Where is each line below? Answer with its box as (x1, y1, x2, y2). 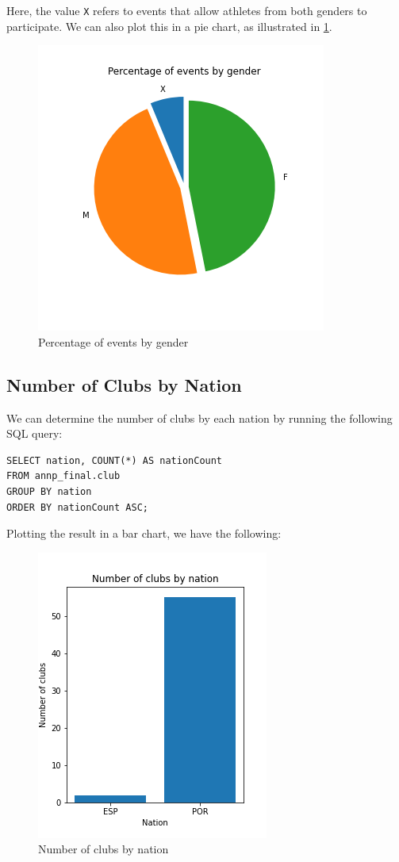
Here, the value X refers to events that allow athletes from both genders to (6, 2, 367, 18)
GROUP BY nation (6, 486, 92, 498)
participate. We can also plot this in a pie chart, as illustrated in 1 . (6, 17, 332, 34)
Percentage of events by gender (38, 333, 189, 350)
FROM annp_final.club (6, 470, 121, 482)
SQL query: (6, 425, 63, 442)
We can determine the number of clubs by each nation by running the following (6, 409, 393, 426)
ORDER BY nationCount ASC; (6, 501, 148, 513)
